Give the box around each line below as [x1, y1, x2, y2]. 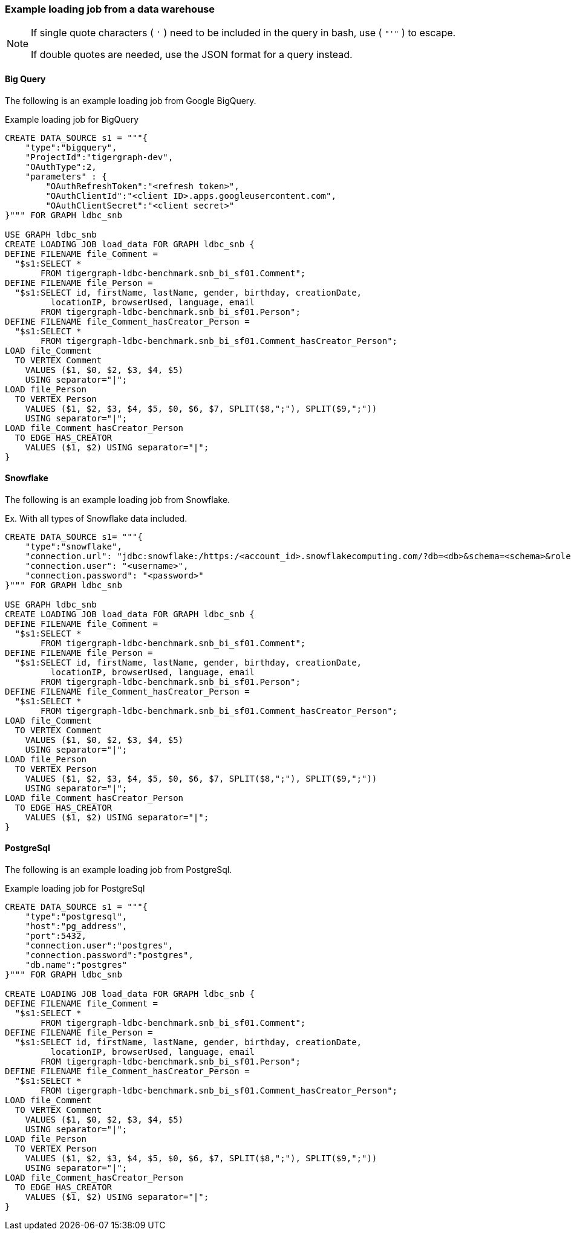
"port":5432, [25, 931, 86, 941]
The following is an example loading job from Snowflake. [5, 494, 230, 505]
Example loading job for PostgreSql [5, 883, 145, 894]
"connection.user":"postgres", [25, 941, 174, 951]
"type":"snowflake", [25, 541, 122, 551]
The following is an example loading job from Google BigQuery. [5, 95, 256, 106]
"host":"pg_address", [25, 921, 128, 932]
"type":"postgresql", [25, 912, 128, 922]
